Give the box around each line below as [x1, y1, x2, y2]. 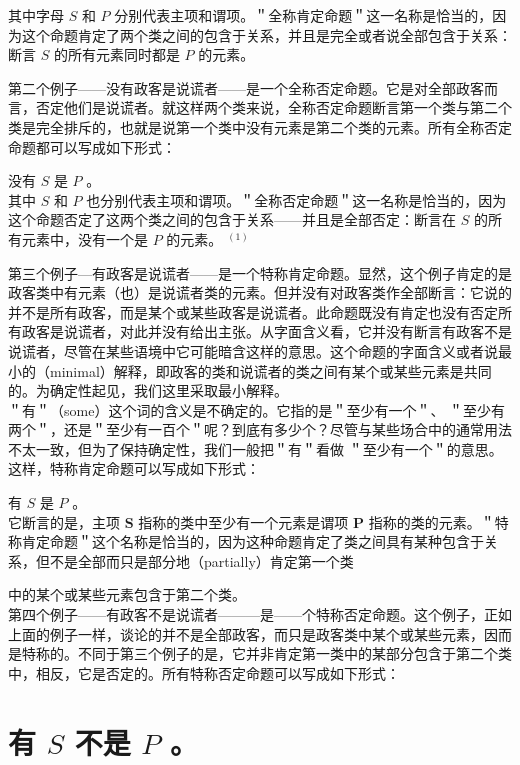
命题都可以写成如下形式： [8, 136, 176, 157]
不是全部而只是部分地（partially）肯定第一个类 [49, 550, 354, 571]
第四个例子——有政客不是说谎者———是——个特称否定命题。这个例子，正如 [8, 604, 512, 625]
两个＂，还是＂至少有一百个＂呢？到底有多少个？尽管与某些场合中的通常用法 [8, 419, 512, 440]
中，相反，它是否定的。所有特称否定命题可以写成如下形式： [8, 662, 400, 683]
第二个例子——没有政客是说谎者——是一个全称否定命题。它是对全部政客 [8, 77, 484, 98]
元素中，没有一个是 [21, 228, 148, 249]
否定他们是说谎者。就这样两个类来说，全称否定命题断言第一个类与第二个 [35, 97, 512, 118]
